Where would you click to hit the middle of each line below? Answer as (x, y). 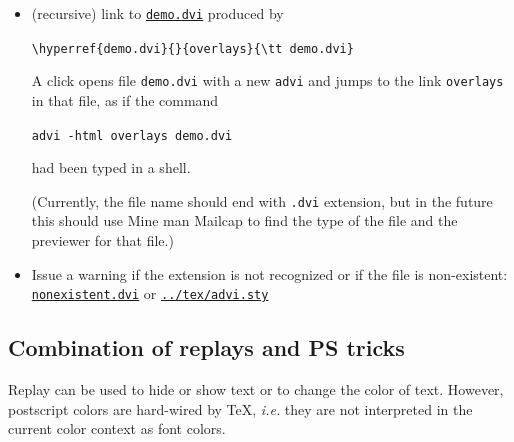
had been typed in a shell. (111, 167)
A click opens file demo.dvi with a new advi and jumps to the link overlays (267, 80)
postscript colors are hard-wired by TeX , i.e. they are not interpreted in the (240, 408)
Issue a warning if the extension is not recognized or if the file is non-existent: (269, 273)
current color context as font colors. (117, 428)
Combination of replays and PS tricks (206, 347)
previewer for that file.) (102, 240)
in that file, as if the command (125, 99)
